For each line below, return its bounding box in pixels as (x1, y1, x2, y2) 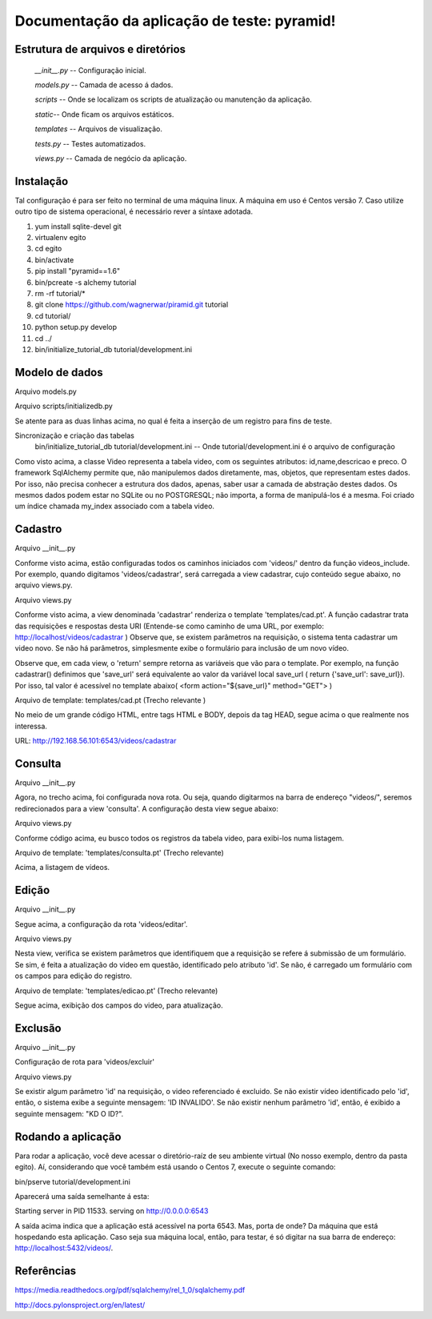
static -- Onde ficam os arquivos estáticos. (34, 109, 174, 119)
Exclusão (14, 1021, 62, 1035)
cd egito (34, 244, 62, 254)
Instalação (14, 174, 69, 188)
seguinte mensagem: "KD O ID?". (14, 1109, 124, 1118)
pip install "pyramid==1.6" (34, 267, 120, 276)
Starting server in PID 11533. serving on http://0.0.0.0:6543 (14, 1206, 209, 1216)
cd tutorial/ (34, 311, 71, 320)
